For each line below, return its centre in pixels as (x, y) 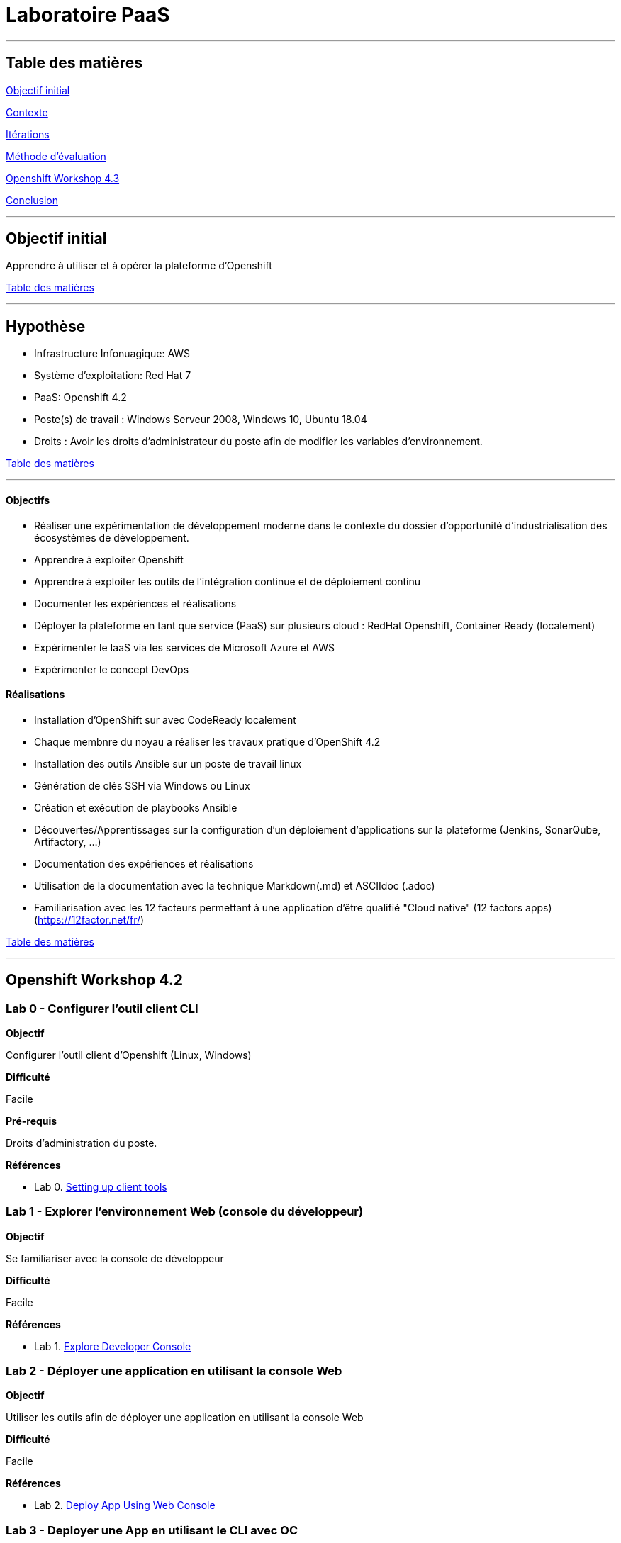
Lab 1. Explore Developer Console (113, 1346)
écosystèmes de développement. (112, 537)
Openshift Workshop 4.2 (95, 980)
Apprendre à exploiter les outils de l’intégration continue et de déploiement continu (228, 581)
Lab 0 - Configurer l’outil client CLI (102, 1008)
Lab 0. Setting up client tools (101, 1186)
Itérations (28, 134)
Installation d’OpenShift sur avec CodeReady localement (165, 719)
